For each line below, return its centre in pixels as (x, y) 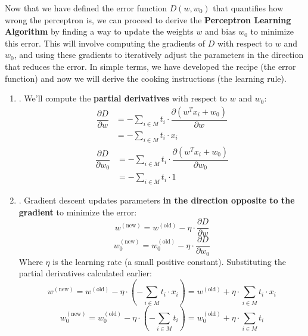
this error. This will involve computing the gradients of (105, 43)
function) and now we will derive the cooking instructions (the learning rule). (146, 78)
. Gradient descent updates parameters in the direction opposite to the (157, 200)
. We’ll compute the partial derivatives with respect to (123, 98)
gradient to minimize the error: (78, 212)
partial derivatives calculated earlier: (85, 273)
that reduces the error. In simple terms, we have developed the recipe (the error (150, 66)
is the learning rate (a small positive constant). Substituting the (169, 261)
